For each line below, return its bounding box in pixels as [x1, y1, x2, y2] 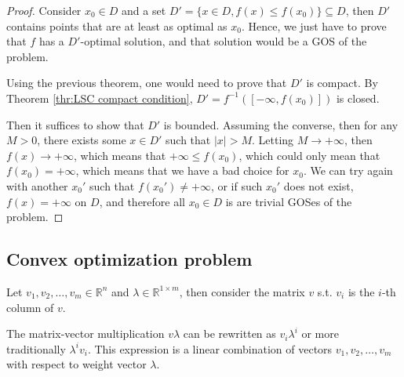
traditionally [6, 340, 66, 357]
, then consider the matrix [179, 283, 305, 299]
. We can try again [303, 162, 393, 179]
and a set [122, 2, 166, 18]
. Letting [252, 132, 294, 148]
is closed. [336, 89, 380, 106]
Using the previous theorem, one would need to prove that [6, 74, 287, 91]
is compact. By [306, 74, 378, 91]
